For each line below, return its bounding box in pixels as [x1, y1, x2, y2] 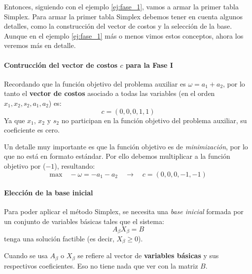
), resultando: [54, 160, 95, 171]
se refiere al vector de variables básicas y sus [77, 250, 219, 261]
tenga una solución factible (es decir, [4, 233, 114, 243]
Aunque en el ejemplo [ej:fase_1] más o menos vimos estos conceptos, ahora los [4, 30, 244, 41]
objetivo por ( [4, 160, 46, 171]
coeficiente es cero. [4, 125, 60, 135]
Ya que [4, 115, 25, 125]
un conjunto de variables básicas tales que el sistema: [4, 216, 164, 226]
